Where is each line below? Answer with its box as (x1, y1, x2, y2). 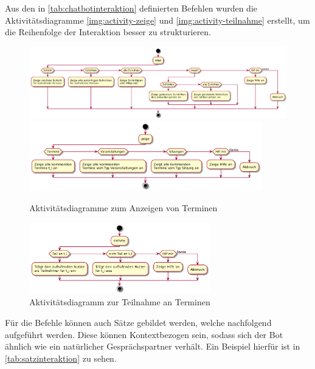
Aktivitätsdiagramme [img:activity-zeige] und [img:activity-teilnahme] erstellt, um (5, 13, 310, 26)
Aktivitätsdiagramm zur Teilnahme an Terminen (29, 296, 210, 308)
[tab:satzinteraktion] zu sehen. (5, 351, 117, 364)
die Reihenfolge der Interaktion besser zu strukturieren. (5, 25, 212, 38)
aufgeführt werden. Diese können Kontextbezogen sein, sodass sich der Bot (5, 328, 283, 340)
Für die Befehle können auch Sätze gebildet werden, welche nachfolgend (5, 316, 272, 329)
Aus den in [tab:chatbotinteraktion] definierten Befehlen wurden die (5, 2, 258, 14)
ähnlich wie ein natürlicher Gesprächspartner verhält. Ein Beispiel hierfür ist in (5, 340, 300, 353)
